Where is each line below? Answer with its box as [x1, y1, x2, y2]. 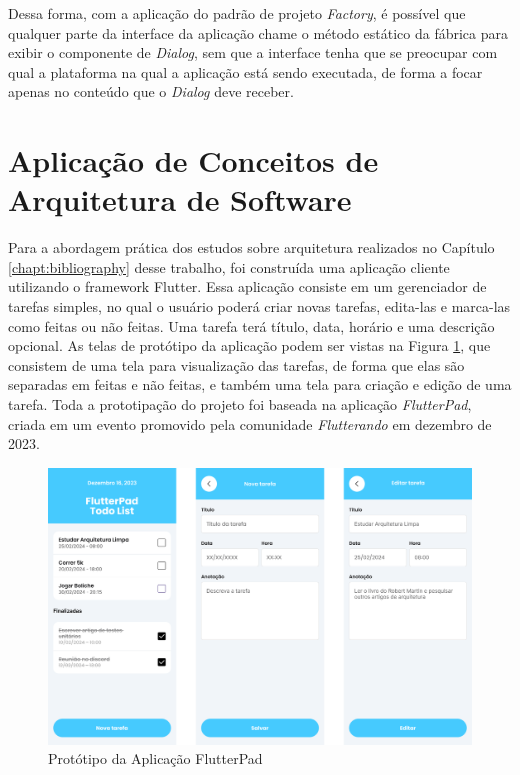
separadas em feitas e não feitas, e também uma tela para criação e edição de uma [8, 374, 512, 395]
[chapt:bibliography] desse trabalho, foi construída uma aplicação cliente [8, 256, 450, 277]
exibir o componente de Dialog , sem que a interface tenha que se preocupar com [8, 42, 498, 63]
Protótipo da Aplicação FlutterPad [48, 748, 263, 769]
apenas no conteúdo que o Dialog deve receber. [8, 81, 294, 102]
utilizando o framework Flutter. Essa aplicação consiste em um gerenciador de [8, 276, 487, 297]
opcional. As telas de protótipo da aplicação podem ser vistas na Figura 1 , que [8, 335, 491, 356]
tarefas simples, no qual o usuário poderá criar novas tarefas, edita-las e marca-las [8, 296, 511, 317]
